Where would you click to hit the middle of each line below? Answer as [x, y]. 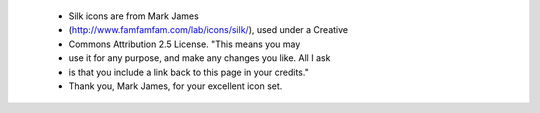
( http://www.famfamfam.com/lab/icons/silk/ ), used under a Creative [208, 30]
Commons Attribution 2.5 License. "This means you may [184, 44]
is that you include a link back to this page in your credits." [188, 72]
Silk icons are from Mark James [133, 16]
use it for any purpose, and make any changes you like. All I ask [199, 58]
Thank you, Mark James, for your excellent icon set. [175, 86]
